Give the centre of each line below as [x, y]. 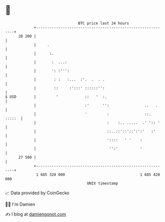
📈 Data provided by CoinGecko [37, 193]
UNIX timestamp [103, 183]
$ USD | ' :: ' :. [56, 97]
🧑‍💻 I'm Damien [20, 204]
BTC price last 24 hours [104, 23]
